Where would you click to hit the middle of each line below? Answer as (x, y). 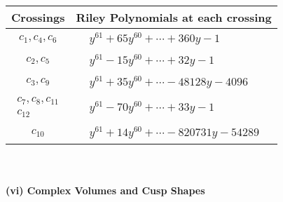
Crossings (38, 17)
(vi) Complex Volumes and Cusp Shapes (105, 190)
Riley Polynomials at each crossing (174, 17)
